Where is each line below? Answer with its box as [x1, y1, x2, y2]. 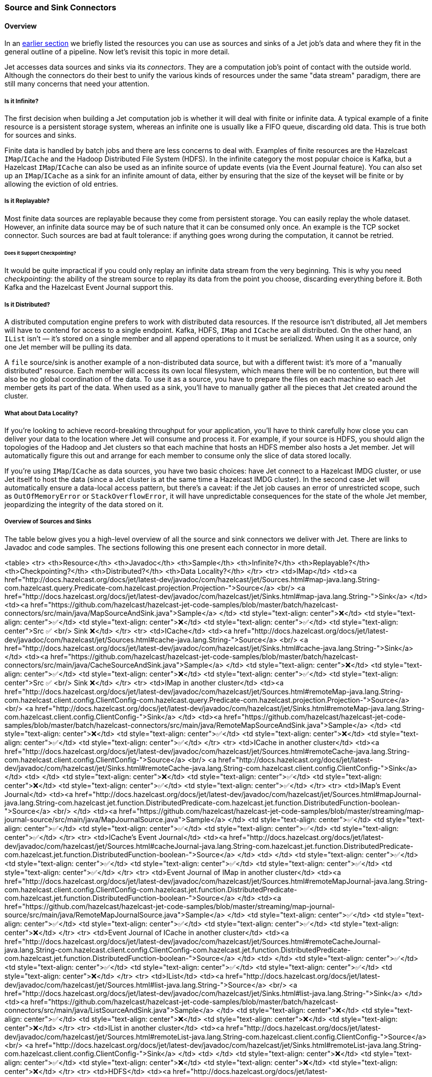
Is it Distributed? [4, 301, 50, 308]
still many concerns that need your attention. [4, 80, 149, 88]
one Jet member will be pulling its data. [4, 343, 132, 352]
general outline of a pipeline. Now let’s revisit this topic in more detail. [4, 47, 230, 56]
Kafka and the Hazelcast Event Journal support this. [4, 283, 174, 292]
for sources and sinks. [4, 131, 76, 139]
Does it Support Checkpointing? [4, 250, 76, 256]
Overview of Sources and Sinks [4, 518, 92, 525]
